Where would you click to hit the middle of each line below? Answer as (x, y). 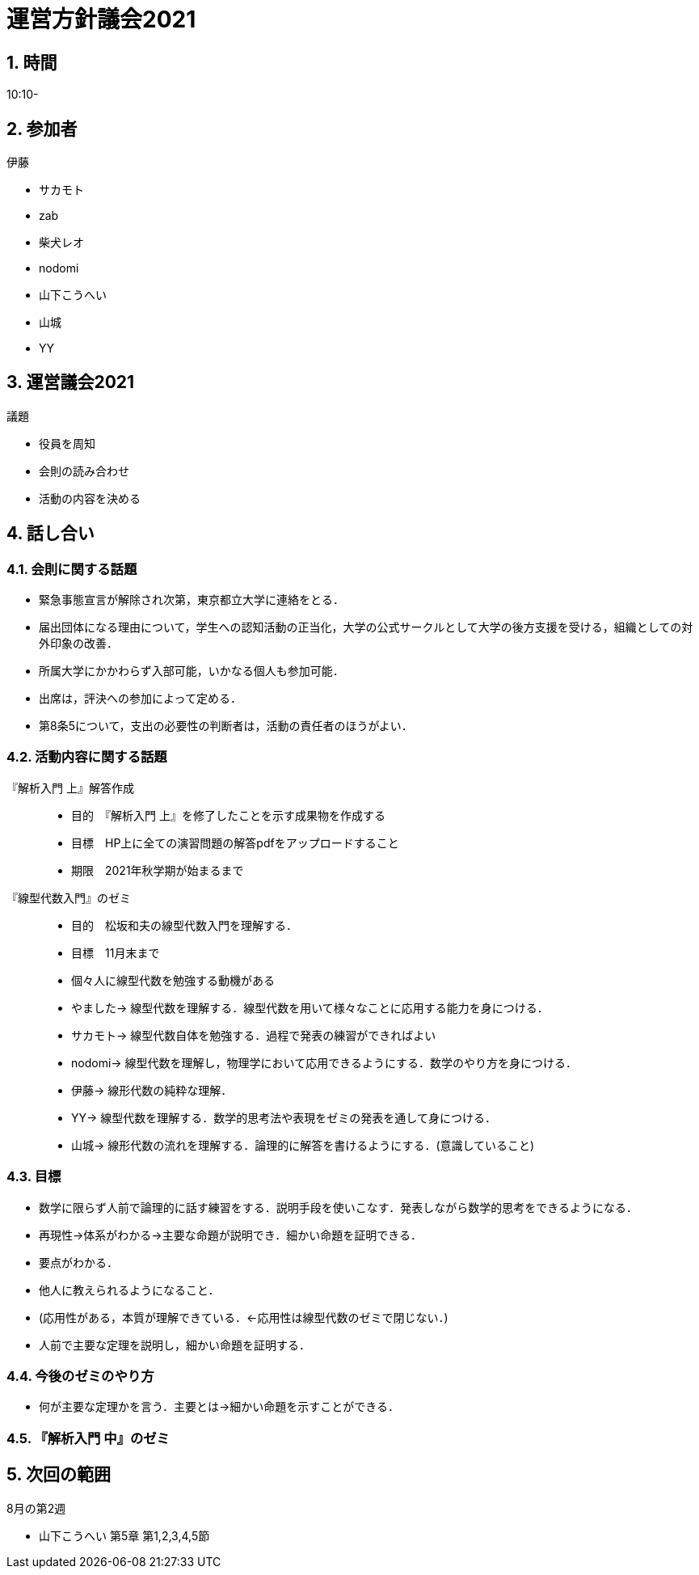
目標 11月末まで (116, 952)
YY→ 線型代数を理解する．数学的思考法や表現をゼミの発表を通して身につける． (284, 1117)
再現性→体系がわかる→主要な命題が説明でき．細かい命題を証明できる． (231, 1235)
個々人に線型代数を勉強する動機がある (173, 980)
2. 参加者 (42, 129)
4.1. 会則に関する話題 (72, 569)
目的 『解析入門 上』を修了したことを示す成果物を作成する (228, 815)
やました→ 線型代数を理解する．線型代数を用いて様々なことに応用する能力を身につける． (310, 1007)
